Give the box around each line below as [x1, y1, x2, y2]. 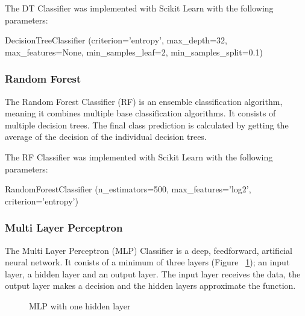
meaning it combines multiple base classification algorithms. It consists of [5, 107, 276, 119]
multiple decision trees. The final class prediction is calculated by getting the [5, 118, 289, 131]
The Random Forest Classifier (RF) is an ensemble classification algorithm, [5, 95, 283, 107]
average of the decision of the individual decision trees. [5, 130, 207, 143]
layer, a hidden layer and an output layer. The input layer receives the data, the [5, 267, 301, 280]
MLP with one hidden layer [29, 299, 131, 312]
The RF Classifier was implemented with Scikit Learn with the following [5, 150, 273, 163]
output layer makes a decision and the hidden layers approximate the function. [5, 279, 296, 292]
